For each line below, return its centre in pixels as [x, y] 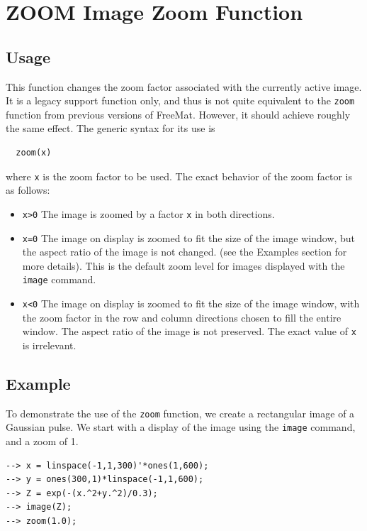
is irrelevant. [49, 345]
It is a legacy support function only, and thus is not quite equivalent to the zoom [180, 100]
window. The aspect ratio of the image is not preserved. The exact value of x [189, 331]
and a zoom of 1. [42, 441]
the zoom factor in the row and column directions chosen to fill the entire [182, 317]
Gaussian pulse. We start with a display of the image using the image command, [181, 427]
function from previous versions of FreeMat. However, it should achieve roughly [178, 114]
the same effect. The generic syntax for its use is [111, 128]
